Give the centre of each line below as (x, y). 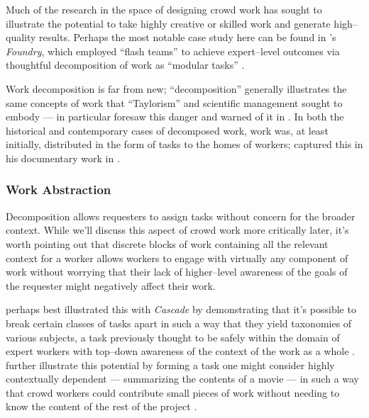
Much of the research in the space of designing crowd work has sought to (164, 9)
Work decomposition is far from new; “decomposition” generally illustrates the (176, 88)
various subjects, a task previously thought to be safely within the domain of (173, 337)
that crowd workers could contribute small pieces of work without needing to (173, 392)
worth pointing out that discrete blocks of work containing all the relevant (167, 243)
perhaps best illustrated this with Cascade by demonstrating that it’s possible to (181, 309)
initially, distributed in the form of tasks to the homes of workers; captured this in (184, 144)
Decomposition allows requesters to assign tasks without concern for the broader (181, 216)
